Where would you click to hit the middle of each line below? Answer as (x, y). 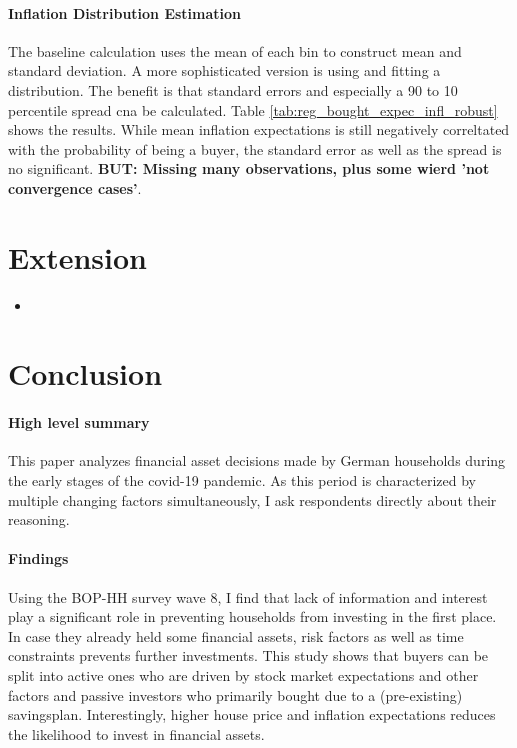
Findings (38, 558)
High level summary (79, 422)
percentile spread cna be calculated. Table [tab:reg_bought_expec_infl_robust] (253, 109)
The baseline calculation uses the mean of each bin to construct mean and (235, 50)
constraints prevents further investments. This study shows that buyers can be (248, 655)
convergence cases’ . (75, 187)
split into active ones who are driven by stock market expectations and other (243, 674)
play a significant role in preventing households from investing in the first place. (252, 616)
